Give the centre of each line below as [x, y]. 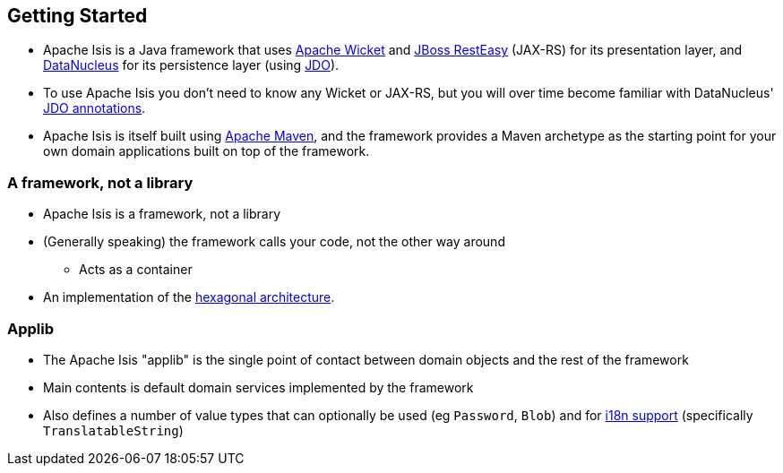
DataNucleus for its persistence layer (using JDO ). [191, 65]
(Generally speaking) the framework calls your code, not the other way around [274, 242]
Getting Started [77, 16]
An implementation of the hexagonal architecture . [189, 297]
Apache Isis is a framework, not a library [162, 214]
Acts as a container [136, 270]
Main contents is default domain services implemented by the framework [258, 387]
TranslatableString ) [113, 430]
